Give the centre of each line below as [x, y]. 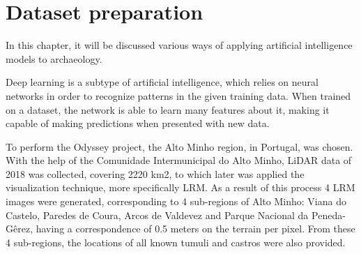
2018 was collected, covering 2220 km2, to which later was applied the [155, 173]
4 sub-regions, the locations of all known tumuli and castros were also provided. [176, 242]
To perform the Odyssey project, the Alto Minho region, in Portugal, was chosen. [179, 146]
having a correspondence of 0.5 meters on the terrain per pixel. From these [195, 229]
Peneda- [329, 215]
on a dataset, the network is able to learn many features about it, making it [168, 109]
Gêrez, [20, 229]
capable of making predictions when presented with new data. [138, 123]
